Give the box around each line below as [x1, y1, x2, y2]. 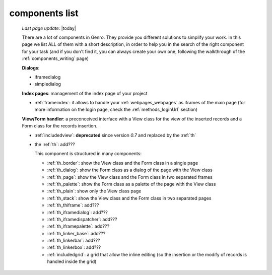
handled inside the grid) [47, 258, 97, 264]
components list [9, 8, 79, 19]
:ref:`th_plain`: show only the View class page [47, 188, 142, 194]
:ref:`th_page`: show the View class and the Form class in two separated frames [47, 174, 213, 180]
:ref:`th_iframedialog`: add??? [47, 209, 108, 215]
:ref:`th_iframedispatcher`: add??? [47, 216, 117, 222]
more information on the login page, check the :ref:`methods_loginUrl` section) [34, 106, 198, 113]
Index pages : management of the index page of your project [22, 90, 148, 96]
